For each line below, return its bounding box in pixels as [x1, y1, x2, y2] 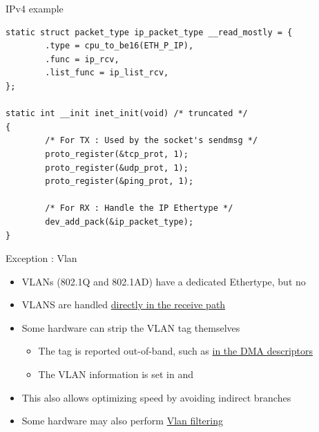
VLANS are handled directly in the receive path [21, 297, 226, 312]
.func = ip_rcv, [45, 54, 119, 64]
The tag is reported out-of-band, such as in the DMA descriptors [38, 344, 313, 358]
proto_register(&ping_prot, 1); [45, 176, 194, 187]
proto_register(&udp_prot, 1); [45, 162, 188, 173]
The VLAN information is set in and [38, 367, 193, 382]
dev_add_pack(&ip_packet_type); [45, 216, 194, 227]
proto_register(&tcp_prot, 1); [45, 149, 188, 159]
